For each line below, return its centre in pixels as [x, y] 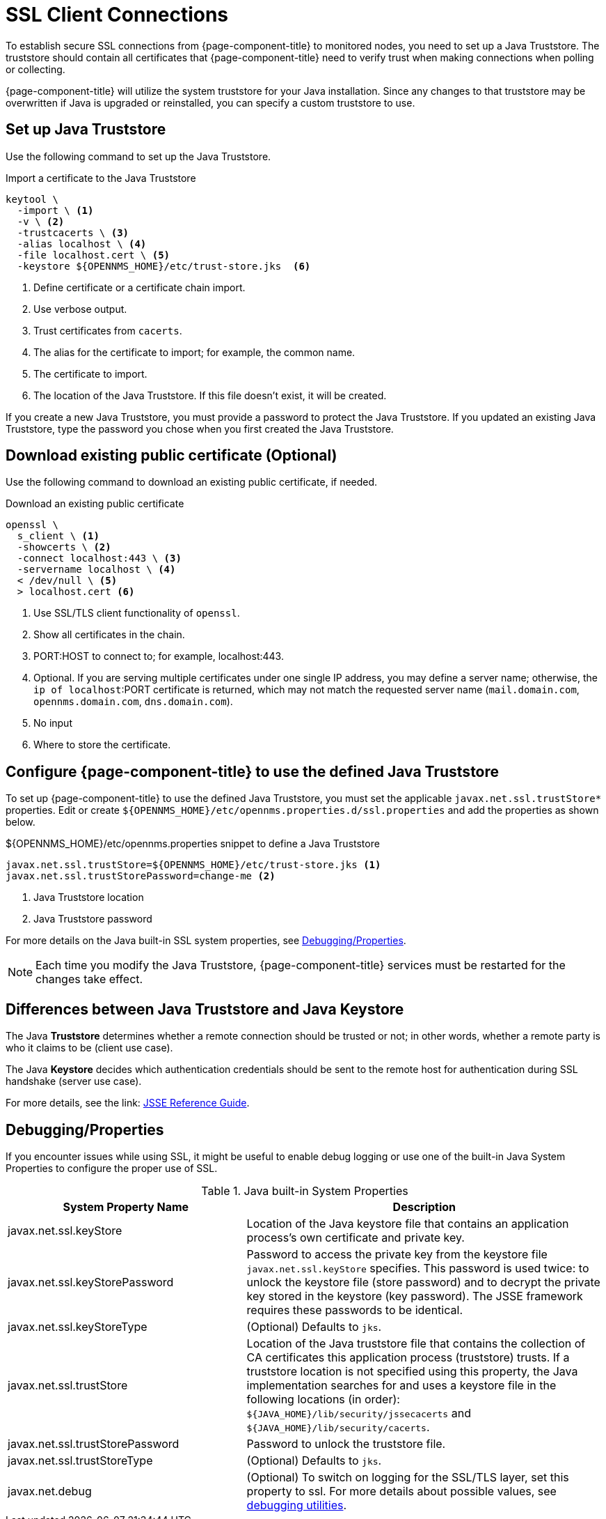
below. [21, 822]
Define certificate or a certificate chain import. [139, 287]
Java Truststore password [93, 919]
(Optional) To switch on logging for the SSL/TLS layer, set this [408, 1477]
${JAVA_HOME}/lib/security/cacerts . [338, 1427]
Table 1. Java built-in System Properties [305, 1190]
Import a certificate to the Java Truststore [101, 178]
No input [53, 723]
